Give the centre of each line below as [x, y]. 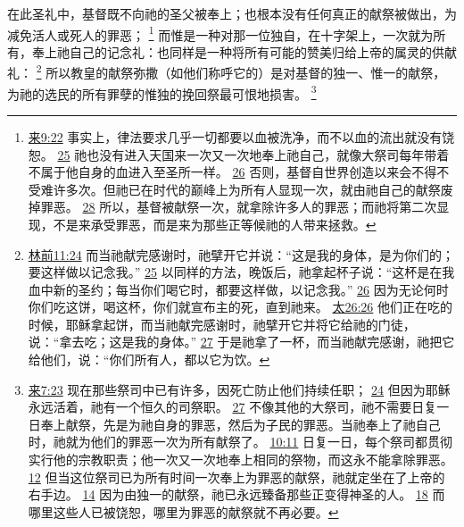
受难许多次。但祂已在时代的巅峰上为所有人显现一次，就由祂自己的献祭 [234, 189]
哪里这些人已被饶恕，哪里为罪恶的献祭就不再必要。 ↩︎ [183, 511]
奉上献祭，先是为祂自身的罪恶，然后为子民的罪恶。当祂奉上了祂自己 [240, 424]
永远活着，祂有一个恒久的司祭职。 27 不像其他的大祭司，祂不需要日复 [232, 407]
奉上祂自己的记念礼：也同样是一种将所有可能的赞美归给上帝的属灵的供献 [244, 51]
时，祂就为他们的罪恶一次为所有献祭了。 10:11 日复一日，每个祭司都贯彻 [240, 442]
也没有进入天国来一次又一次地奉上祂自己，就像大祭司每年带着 [268, 154]
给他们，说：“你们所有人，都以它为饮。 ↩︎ [149, 360]
